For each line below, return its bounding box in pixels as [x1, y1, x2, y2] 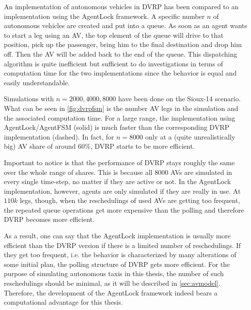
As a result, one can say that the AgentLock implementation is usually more [4, 231, 231, 241]
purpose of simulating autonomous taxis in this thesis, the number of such [4, 268, 224, 279]
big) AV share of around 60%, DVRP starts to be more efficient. [4, 141, 195, 151]
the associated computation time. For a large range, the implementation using [4, 112, 235, 123]
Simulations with [4, 93, 54, 104]
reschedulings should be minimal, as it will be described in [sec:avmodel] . [4, 278, 220, 288]
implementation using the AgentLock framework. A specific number [4, 11, 205, 21]
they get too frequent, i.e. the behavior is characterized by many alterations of [4, 249, 236, 260]
